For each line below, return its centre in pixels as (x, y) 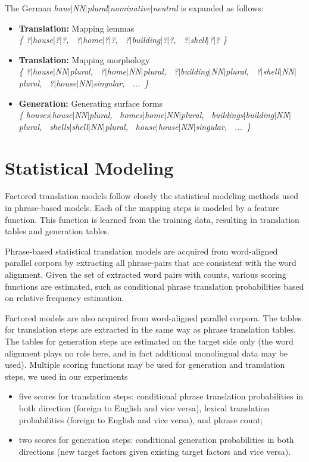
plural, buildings (212, 115)
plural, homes (116, 115)
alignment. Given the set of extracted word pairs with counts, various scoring (146, 275)
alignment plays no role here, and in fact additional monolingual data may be (146, 353)
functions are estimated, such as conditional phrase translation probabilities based (154, 286)
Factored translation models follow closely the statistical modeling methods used (152, 196)
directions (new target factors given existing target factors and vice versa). (155, 451)
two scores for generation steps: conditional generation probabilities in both (156, 440)
